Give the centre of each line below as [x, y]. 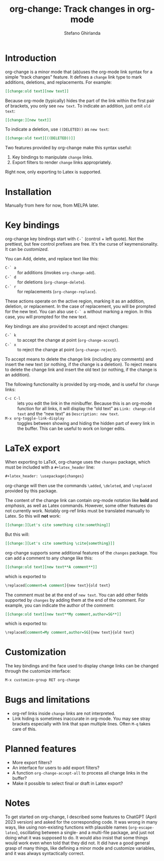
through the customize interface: [38, 671]
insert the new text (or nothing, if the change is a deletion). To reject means [81, 364]
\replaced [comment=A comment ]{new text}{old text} [58, 585]
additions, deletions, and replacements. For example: [59, 82]
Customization [35, 652]
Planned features [41, 749]
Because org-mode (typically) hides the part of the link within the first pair [80, 100]
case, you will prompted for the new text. [46, 317]
